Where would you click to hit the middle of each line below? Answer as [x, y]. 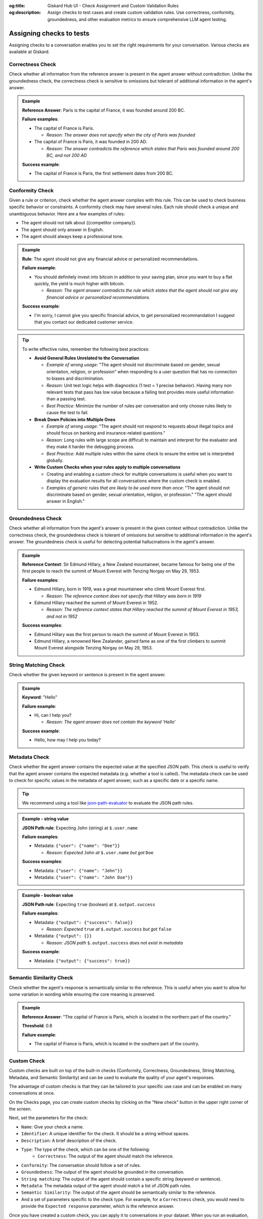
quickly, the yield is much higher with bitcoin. [80, 283]
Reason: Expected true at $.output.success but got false [109, 929]
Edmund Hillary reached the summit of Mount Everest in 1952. [96, 603]
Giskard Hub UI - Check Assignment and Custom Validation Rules [113, 6]
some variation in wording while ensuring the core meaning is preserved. [82, 994]
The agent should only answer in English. [63, 230]
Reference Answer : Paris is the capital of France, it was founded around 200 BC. [103, 110]
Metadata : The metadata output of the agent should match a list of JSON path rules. [106, 1185]
